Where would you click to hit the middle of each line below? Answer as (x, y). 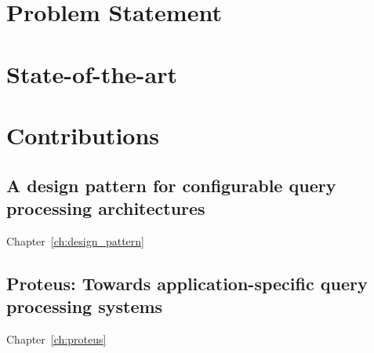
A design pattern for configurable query (171, 185)
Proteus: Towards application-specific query (187, 283)
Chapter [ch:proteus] (56, 338)
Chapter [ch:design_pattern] (75, 240)
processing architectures (106, 207)
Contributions (83, 135)
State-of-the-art (92, 73)
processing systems (85, 306)
